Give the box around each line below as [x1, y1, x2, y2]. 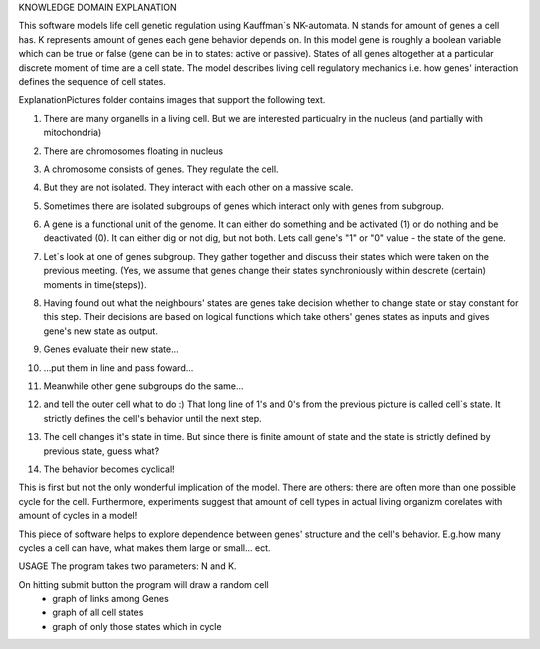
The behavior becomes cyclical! [43, 463, 175, 475]
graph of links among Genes [52, 593, 169, 605]
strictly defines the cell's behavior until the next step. [43, 412, 262, 424]
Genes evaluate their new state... [43, 343, 179, 355]
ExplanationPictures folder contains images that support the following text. [18, 94, 326, 106]
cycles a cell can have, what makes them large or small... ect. [18, 541, 271, 554]
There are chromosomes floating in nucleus [43, 145, 224, 157]
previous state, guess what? [43, 445, 160, 457]
